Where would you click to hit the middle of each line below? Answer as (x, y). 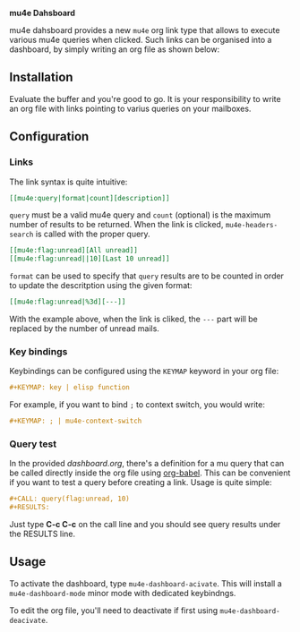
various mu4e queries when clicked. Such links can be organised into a (141, 40)
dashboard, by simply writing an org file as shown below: (115, 49)
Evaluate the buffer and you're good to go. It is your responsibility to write (145, 98)
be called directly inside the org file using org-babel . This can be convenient (150, 473)
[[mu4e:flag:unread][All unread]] (74, 251)
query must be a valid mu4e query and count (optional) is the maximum (140, 215)
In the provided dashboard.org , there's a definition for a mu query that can (147, 464)
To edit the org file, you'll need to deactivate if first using (114, 610)
